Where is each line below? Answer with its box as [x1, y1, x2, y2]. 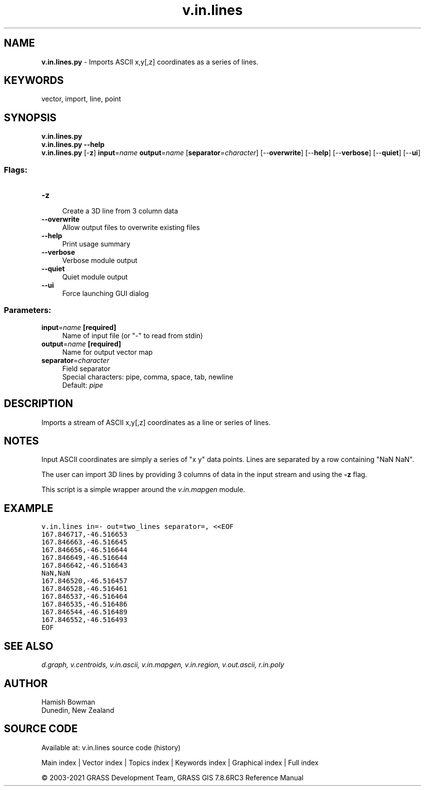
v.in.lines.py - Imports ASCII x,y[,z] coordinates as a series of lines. [41, 57, 259, 66]
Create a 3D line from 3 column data [62, 207, 178, 215]
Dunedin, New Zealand [41, 706, 114, 714]
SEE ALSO [4, 640, 53, 652]
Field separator [62, 364, 111, 373]
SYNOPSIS [4, 111, 57, 124]
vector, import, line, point [41, 95, 121, 103]
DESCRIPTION [4, 397, 73, 410]
